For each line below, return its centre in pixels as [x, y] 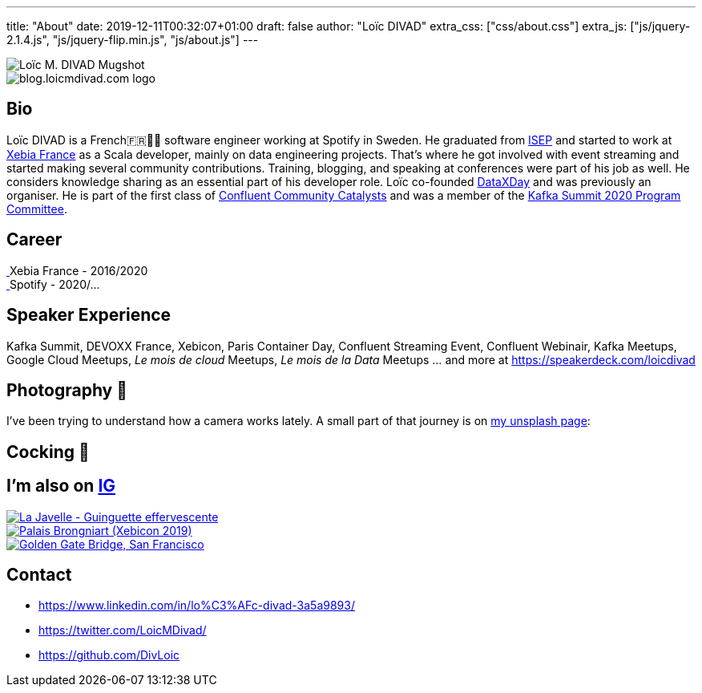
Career [34, 240]
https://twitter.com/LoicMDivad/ [123, 630]
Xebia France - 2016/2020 [79, 270]
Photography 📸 [67, 390]
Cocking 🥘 [48, 452]
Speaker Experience [89, 315]
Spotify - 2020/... [54, 284]
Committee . [37, 209]
